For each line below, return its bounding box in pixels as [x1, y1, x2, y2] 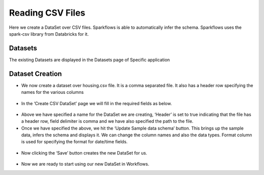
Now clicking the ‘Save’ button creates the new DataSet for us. [21, 150, 148, 156]
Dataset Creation [9, 69, 62, 78]
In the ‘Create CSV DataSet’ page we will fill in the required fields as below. [21, 100, 172, 106]
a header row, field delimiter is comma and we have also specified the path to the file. [21, 118, 194, 124]
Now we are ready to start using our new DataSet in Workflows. [21, 161, 150, 167]
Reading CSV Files [9, 7, 86, 18]
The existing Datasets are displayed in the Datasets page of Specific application [9, 57, 170, 63]
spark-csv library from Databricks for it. [9, 31, 89, 37]
